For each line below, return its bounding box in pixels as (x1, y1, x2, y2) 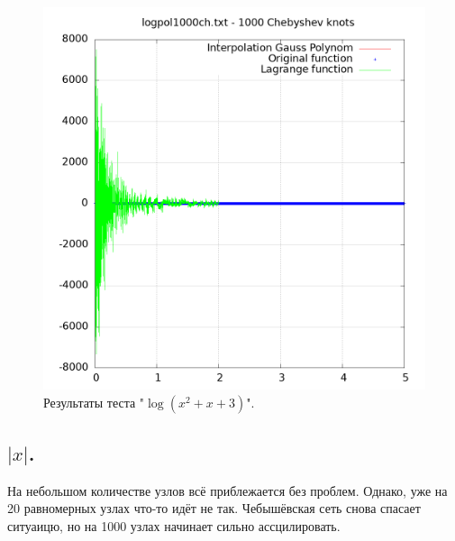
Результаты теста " (43, 392, 145, 411)
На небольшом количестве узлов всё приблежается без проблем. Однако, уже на (7, 481, 448, 500)
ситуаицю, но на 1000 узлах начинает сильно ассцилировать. (7, 516, 341, 535)
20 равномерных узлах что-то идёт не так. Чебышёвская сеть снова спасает (7, 499, 421, 518)
